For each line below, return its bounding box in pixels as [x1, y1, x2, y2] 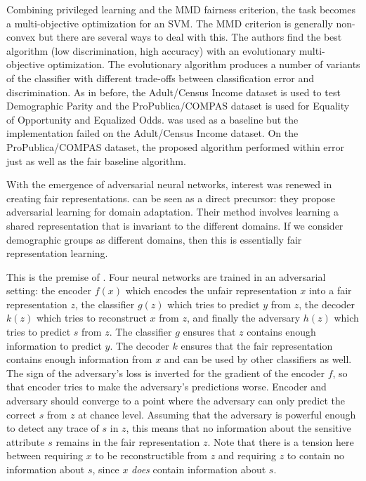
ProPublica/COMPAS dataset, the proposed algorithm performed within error [6, 139, 345, 154]
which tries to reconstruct [36, 310, 147, 325]
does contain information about [131, 462, 266, 476]
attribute [6, 434, 45, 449]
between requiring [6, 448, 83, 463]
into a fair [308, 283, 352, 298]
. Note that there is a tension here [207, 434, 354, 449]
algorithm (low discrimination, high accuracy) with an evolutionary [6, 43, 296, 58]
